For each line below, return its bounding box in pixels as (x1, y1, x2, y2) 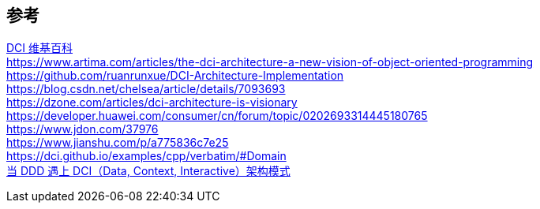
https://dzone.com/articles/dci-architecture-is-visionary (6, 95, 298, 110)
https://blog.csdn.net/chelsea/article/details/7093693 (6, 82, 286, 96)
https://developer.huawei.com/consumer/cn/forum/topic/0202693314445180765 (6, 109, 428, 123)
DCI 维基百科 (6, 41, 73, 55)
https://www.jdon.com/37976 (6, 122, 159, 136)
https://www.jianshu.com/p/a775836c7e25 (6, 136, 229, 150)
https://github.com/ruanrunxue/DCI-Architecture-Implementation (6, 69, 344, 83)
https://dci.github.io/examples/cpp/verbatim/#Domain (6, 149, 287, 163)
